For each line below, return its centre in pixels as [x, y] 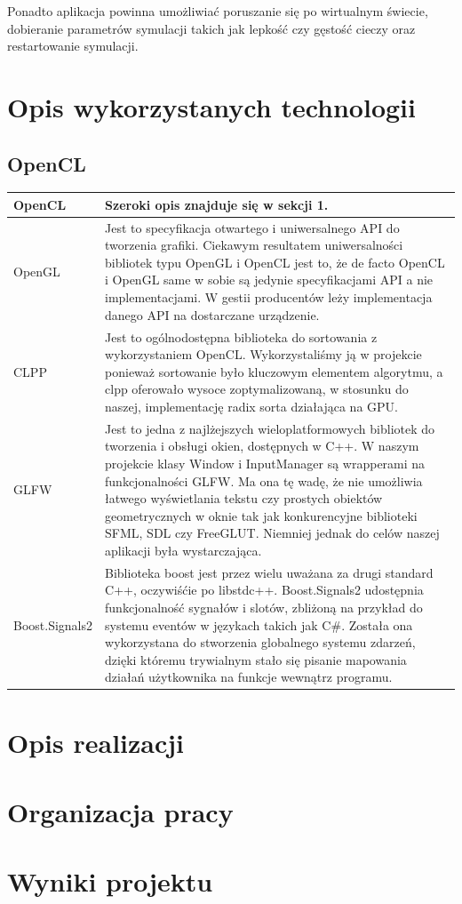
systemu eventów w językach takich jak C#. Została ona [259, 624]
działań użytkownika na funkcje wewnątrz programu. [249, 677]
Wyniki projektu [110, 881]
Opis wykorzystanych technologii [211, 106]
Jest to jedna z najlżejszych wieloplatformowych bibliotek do [270, 428]
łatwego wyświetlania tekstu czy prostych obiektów [244, 498]
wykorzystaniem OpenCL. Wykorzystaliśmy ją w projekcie [263, 354]
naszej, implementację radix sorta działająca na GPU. [251, 406]
